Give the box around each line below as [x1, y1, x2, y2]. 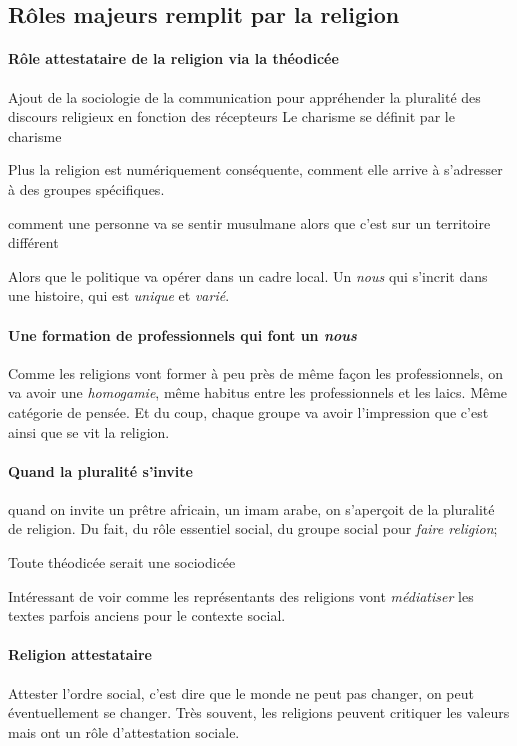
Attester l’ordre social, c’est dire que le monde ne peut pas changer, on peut [8, 682, 474, 703]
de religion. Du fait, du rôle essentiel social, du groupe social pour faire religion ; [8, 518, 498, 539]
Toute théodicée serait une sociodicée [8, 552, 236, 573]
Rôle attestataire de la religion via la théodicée [8, 48, 339, 69]
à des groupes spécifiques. [8, 178, 165, 199]
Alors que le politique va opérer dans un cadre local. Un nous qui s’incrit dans [8, 265, 488, 286]
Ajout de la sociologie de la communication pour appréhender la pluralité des [8, 86, 481, 107]
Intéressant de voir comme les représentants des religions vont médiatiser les [8, 585, 474, 606]
